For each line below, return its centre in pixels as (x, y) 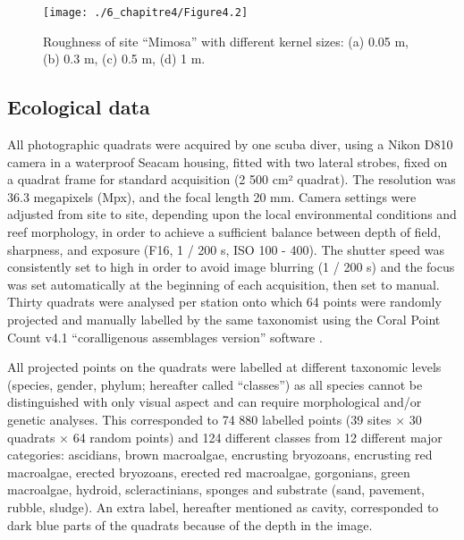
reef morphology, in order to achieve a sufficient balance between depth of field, (224, 232)
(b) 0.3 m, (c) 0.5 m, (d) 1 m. (124, 59)
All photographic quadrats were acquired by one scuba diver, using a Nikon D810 (230, 144)
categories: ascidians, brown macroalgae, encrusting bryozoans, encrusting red (220, 455)
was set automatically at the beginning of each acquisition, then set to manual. (224, 284)
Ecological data (79, 107)
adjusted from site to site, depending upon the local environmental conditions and (232, 214)
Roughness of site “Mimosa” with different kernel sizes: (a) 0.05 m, (226, 41)
